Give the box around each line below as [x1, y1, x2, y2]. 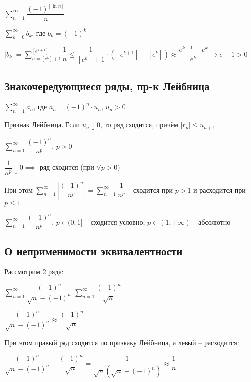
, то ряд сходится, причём [100, 119, 178, 130]
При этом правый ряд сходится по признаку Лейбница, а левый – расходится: [4, 337, 239, 348]
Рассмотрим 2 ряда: [4, 266, 63, 277]
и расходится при [193, 184, 246, 195]
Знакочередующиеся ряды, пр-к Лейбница [4, 78, 210, 93]
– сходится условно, [85, 216, 145, 227]
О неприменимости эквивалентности [4, 243, 183, 258]
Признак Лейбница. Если [4, 119, 80, 130]
